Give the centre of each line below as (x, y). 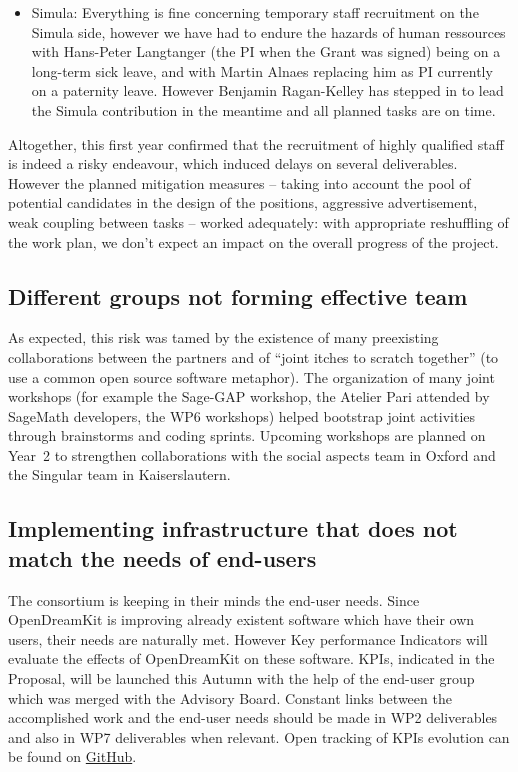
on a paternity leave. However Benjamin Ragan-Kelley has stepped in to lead (267, 90)
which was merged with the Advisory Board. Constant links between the (230, 697)
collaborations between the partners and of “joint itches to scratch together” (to (253, 356)
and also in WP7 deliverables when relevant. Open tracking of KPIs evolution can (259, 736)
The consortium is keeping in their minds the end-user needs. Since (214, 599)
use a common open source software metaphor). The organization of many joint (251, 376)
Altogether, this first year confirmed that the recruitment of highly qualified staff (256, 143)
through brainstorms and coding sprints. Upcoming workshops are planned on (247, 435)
